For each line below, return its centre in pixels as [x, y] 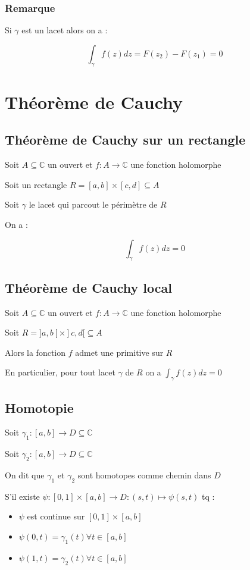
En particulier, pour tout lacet [60, 372]
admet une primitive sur [119, 352]
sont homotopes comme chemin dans [144, 475]
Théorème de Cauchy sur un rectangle [125, 140]
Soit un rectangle [36, 184]
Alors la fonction [35, 352]
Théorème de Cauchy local [88, 287]
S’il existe [22, 496]
